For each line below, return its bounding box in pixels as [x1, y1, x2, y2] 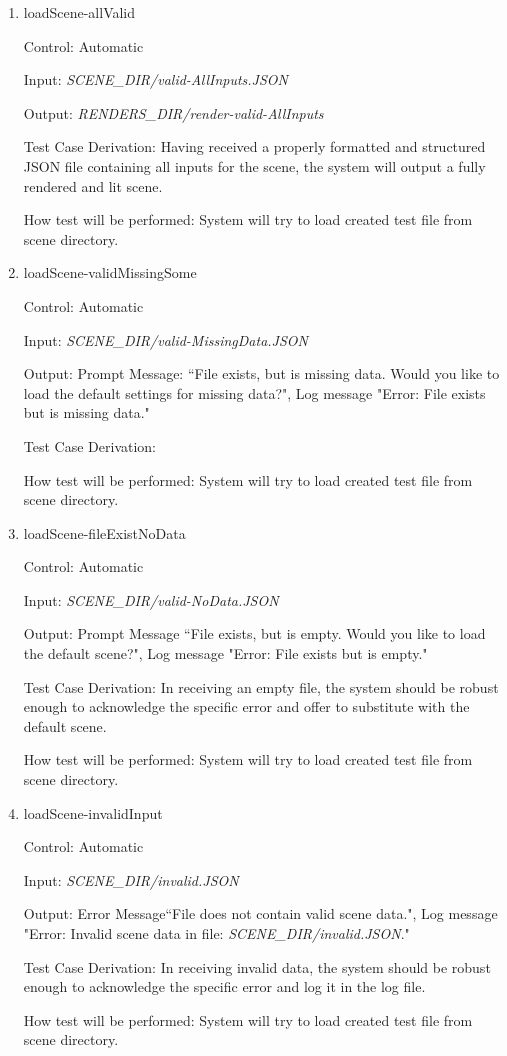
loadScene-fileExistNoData [23, 522, 186, 543]
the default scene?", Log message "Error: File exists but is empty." [23, 643, 428, 664]
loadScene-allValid [23, 2, 136, 22]
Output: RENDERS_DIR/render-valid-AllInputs [23, 102, 324, 123]
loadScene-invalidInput [23, 802, 163, 823]
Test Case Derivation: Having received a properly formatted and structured [23, 136, 486, 157]
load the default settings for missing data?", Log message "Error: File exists [23, 382, 486, 403]
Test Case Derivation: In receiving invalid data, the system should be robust [23, 956, 491, 977]
